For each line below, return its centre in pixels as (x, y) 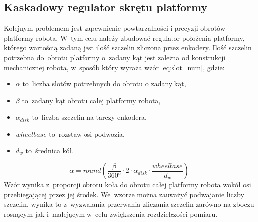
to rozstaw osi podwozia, (87, 133)
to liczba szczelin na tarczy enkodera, (89, 117)
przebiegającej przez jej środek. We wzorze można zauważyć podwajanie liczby (124, 194)
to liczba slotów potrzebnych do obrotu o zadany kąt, (104, 84)
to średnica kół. (50, 150)
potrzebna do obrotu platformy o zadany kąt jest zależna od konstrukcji (115, 57)
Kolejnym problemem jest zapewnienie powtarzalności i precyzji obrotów (115, 28)
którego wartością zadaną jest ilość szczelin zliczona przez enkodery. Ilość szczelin (128, 47)
